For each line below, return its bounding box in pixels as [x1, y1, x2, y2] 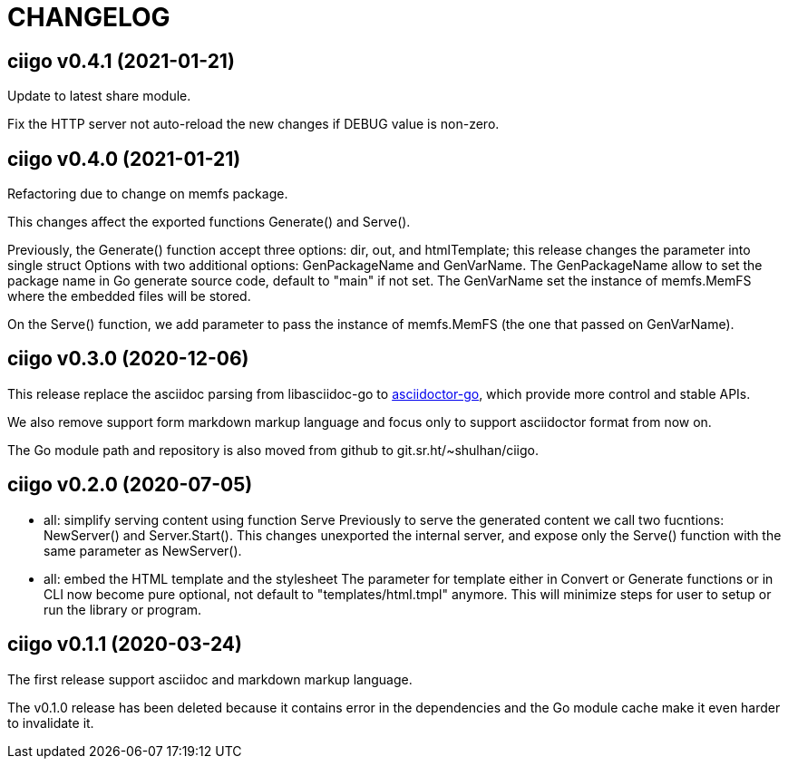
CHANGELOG [7, 2, 170, 33]
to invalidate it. [7, 714, 94, 731]
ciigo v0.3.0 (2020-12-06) [7, 347, 249, 371]
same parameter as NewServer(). [44, 542, 242, 558]
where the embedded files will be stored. [7, 288, 251, 305]
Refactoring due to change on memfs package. [7, 186, 288, 202]
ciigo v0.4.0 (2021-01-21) [7, 147, 241, 170]
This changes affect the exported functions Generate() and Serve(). [7, 214, 411, 230]
